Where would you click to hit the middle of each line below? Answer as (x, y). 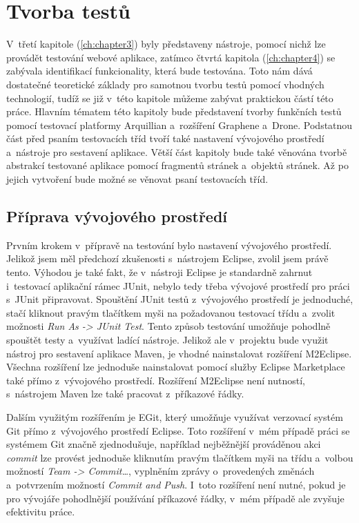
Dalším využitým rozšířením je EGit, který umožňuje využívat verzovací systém (175, 416)
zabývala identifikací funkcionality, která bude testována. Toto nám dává (159, 71)
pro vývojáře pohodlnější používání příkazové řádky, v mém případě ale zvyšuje (175, 498)
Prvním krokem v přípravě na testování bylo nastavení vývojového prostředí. (169, 245)
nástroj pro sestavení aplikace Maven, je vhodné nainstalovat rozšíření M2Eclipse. (179, 353)
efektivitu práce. (41, 512)
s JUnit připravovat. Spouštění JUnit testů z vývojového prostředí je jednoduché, (180, 299)
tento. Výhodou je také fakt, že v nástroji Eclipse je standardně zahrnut (159, 272)
